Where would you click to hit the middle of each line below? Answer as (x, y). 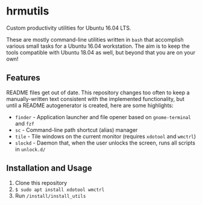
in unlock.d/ (30, 149)
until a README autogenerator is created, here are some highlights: (90, 105)
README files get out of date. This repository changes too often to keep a (98, 93)
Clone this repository (41, 183)
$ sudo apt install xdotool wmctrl (60, 190)
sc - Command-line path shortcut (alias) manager (76, 130)
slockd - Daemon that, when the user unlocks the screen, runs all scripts (105, 143)
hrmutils (28, 11)
